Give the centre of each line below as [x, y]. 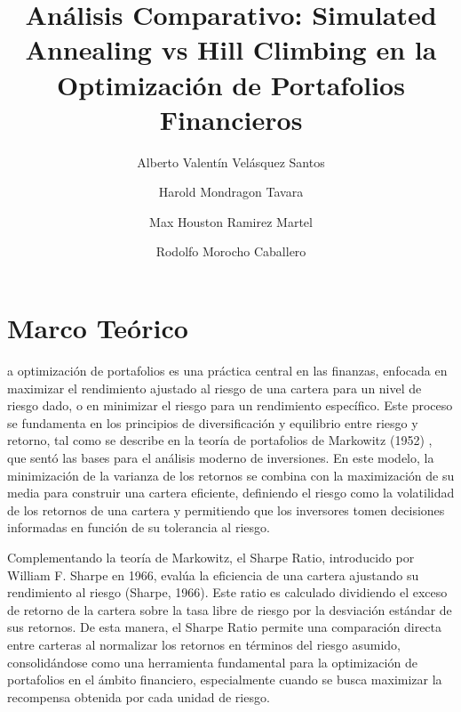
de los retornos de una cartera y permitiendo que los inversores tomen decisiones [226, 510]
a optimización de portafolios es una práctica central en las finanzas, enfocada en [227, 370]
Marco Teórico [98, 328]
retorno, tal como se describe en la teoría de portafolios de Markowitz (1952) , [220, 440]
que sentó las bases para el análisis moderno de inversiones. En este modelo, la [221, 457]
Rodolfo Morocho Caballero [231, 251]
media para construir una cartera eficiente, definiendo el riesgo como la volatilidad [231, 493]
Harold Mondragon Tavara [231, 192]
